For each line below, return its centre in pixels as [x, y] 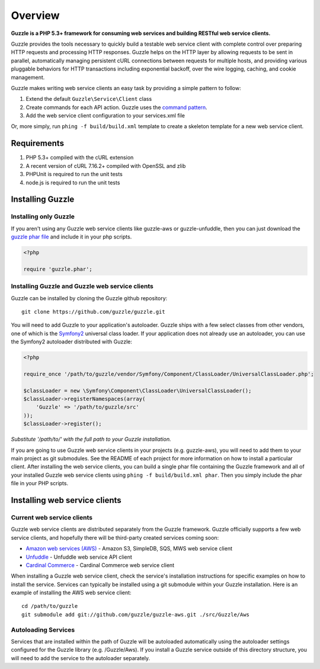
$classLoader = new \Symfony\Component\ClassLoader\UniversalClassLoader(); [137, 391]
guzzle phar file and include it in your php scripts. [71, 237]
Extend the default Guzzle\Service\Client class [89, 99]
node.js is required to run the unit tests [73, 182]
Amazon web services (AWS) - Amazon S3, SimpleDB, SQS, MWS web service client [129, 549]
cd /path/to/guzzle [50, 606]
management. [28, 77]
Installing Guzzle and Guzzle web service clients [82, 286]
